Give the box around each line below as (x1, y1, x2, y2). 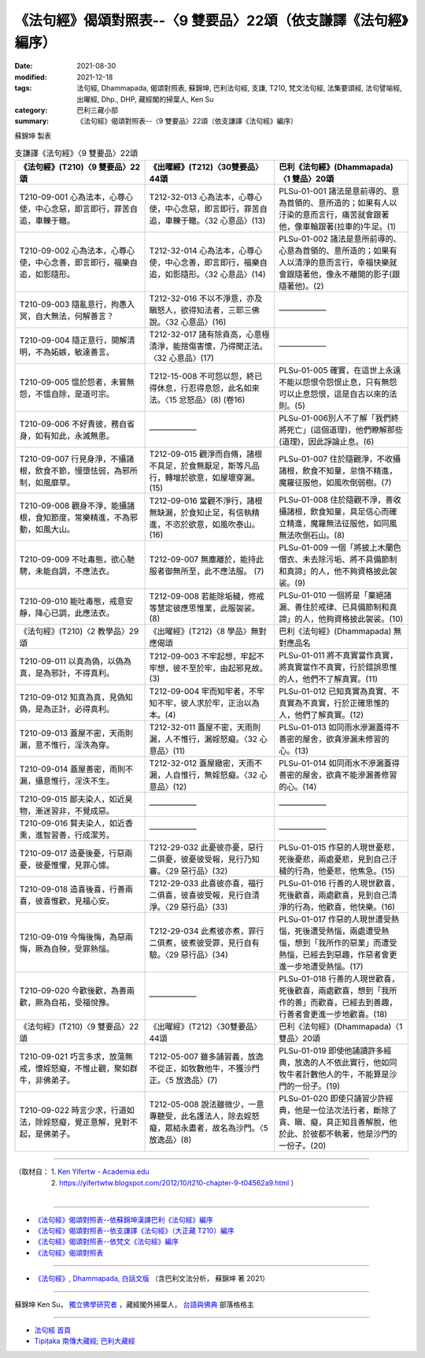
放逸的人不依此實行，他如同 (294, 1057, 397, 1068)
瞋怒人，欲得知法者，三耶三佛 (149, 305, 260, 316)
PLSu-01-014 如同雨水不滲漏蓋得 (279, 758, 401, 769)
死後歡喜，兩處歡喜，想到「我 (279, 985, 390, 996)
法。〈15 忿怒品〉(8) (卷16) (149, 395, 246, 406)
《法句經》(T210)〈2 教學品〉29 (19, 626, 139, 637)
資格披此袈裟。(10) (334, 614, 404, 625)
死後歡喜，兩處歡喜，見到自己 (279, 890, 390, 901)
